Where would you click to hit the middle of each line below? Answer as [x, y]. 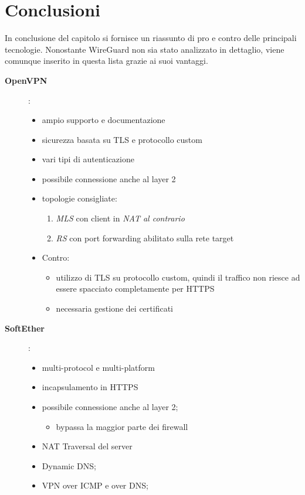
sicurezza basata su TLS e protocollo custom [122, 139]
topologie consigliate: [79, 198]
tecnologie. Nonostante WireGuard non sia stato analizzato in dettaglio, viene [145, 49]
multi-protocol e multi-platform [99, 367]
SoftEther [25, 328]
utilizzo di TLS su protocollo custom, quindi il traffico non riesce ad [178, 277]
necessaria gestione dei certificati [114, 308]
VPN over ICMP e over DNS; [95, 485]
